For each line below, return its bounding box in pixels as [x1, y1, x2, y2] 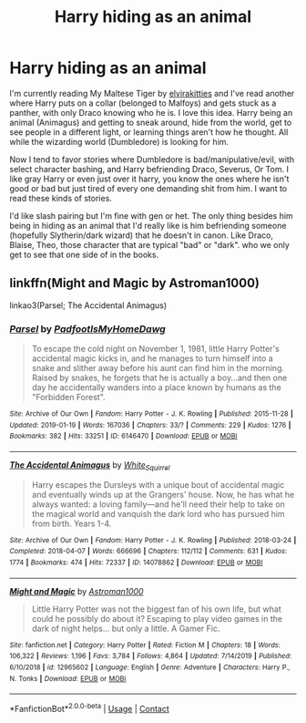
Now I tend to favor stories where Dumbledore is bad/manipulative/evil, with [9, 153, 294, 165]
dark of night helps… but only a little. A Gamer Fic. [31, 623, 220, 634]
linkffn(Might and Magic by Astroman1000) [9, 275, 260, 291]
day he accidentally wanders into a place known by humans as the [31, 382, 282, 393]
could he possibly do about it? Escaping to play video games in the [31, 613, 283, 624]
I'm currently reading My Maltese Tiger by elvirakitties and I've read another [9, 88, 295, 98]
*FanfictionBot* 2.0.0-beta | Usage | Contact [9, 702, 170, 715]
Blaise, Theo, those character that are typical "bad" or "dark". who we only [9, 239, 290, 250]
